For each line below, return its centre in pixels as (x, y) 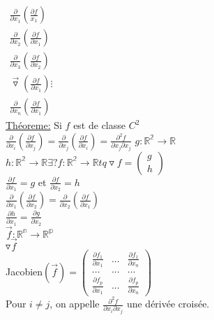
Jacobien (24, 271)
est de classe (99, 125)
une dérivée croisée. (168, 304)
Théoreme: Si (34, 125)
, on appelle (75, 304)
